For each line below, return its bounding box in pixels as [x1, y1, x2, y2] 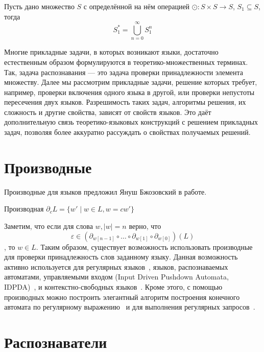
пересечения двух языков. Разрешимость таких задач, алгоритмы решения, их [4, 97, 246, 107]
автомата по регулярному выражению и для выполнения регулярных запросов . [4, 301, 255, 312]
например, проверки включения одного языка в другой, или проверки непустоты [4, 86, 255, 97]
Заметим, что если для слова [4, 220, 93, 231]
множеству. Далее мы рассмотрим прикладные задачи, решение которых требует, [4, 77, 257, 87]
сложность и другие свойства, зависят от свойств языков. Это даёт [4, 106, 211, 117]
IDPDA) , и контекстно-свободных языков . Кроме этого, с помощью [4, 281, 223, 292]
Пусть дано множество [4, 1, 75, 11]
